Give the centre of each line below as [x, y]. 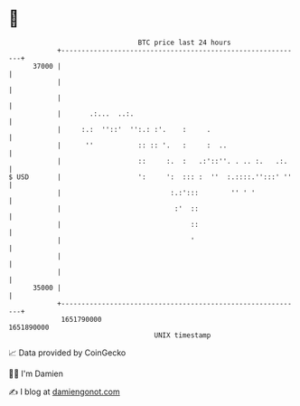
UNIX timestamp [183, 335]
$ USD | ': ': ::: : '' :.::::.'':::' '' [150, 177]
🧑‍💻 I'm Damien [36, 373]
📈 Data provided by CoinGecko [67, 353]
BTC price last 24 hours [184, 42]
